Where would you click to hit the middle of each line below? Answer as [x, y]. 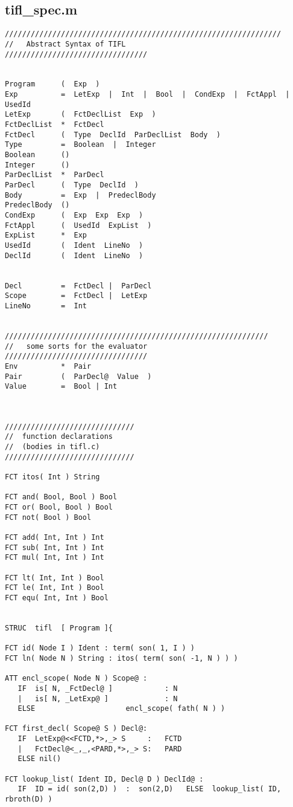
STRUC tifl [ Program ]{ [59, 628]
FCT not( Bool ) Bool [48, 517]
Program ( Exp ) [52, 84]
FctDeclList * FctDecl [55, 125]
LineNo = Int [46, 306]
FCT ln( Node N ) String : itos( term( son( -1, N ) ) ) [121, 658]
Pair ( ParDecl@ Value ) [78, 376]
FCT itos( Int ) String [52, 477]
